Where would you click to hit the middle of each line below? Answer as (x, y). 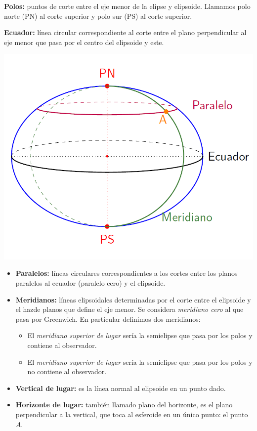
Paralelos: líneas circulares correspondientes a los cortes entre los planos (127, 273)
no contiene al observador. (67, 371)
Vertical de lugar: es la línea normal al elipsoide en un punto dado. (121, 388)
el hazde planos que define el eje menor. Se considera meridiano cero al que (129, 309)
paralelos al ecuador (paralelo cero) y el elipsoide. (90, 283)
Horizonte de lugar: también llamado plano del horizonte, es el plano (124, 405)
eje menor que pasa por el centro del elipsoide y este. (84, 42)
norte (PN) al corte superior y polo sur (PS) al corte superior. (98, 16)
